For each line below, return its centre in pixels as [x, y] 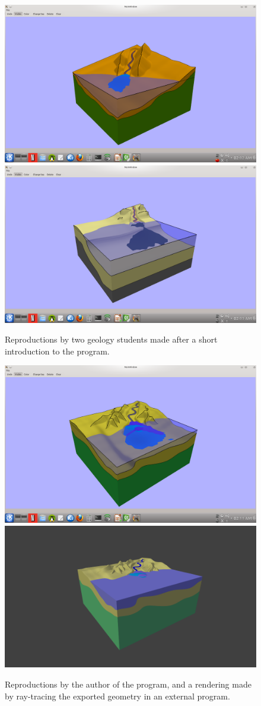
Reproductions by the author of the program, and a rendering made [128, 684]
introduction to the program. [57, 351]
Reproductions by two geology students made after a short [111, 339]
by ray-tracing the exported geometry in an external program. [117, 696]
